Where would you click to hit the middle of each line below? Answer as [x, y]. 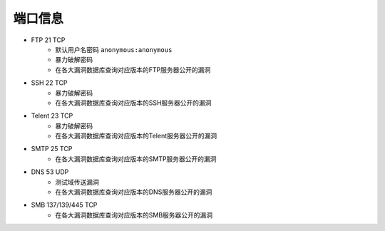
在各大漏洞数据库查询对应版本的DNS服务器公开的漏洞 [134, 192]
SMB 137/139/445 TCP [64, 205]
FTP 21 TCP [48, 40]
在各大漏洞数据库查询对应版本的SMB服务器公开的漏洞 [134, 215]
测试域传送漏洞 [77, 182]
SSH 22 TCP [49, 83]
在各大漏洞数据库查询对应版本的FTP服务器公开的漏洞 [133, 70]
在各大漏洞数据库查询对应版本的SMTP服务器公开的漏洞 [136, 159]
